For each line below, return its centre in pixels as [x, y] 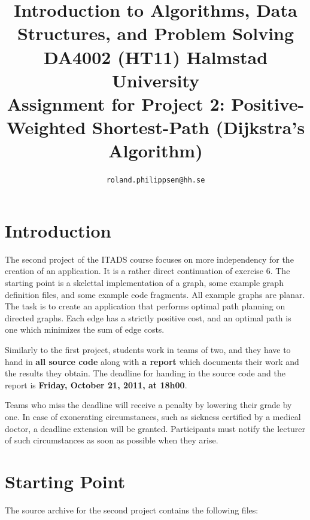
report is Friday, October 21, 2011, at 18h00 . [96, 384]
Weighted [46, 127]
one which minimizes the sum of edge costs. [85, 329]
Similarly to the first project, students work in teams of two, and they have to [148, 349]
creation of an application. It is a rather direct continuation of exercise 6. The [148, 271]
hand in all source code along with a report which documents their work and [152, 361]
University [156, 80]
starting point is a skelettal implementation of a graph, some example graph [144, 283]
